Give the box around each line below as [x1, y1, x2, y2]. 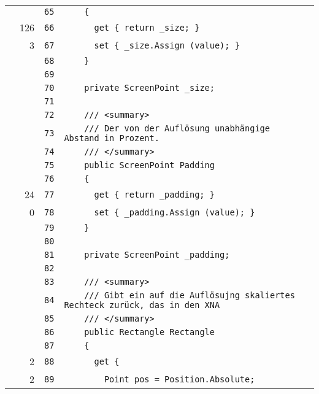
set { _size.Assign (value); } [94, 40, 240, 50]
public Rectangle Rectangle [84, 327, 215, 337]
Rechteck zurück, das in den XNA [64, 300, 220, 310]
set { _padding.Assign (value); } [94, 207, 255, 217]
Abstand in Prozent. [64, 133, 159, 143]
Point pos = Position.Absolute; [104, 374, 255, 384]
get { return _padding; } [94, 189, 215, 199]
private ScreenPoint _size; [84, 83, 215, 93]
